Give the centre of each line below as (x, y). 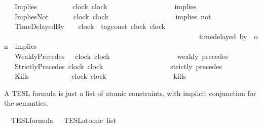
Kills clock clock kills (100, 76)
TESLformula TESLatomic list (64, 120)
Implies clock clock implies (105, 6)
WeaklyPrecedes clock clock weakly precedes (121, 56)
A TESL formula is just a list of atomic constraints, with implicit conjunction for (130, 93)
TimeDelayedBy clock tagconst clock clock (90, 26)
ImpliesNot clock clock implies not (113, 16)
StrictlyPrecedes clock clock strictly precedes (118, 66)
